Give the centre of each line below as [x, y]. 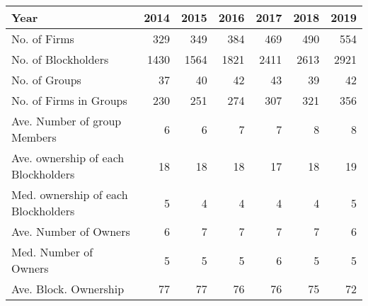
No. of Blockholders [60, 59]
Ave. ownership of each [68, 158]
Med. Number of [52, 252]
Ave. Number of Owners [71, 231]
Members [34, 137]
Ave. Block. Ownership [68, 289]
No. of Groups [46, 80]
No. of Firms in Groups [69, 100]
